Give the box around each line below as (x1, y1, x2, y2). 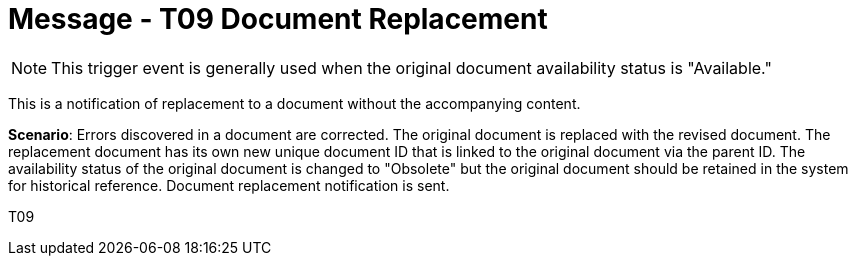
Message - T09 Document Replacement (8, 2, 548, 36)
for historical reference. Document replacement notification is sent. (8, 176, 450, 194)
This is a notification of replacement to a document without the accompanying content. (8, 94, 581, 112)
